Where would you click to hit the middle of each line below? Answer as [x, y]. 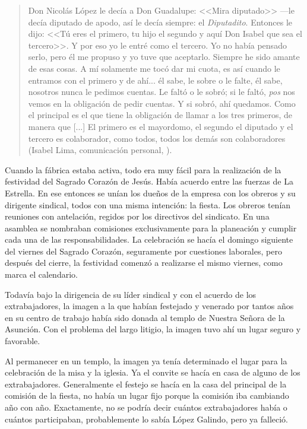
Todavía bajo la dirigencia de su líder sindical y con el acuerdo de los [131, 294]
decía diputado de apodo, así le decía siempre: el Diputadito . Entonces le [160, 22]
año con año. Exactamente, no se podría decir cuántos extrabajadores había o [146, 407]
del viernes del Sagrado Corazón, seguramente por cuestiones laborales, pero [143, 251]
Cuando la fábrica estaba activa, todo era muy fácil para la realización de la [143, 169]
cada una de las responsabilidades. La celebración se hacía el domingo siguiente [149, 239]
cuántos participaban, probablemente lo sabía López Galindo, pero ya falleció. [146, 419]
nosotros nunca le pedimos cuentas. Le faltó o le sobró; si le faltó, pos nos [162, 92]
